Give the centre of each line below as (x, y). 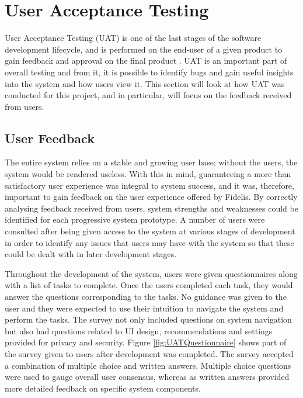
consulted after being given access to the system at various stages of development (150, 231)
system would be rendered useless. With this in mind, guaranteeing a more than (148, 174)
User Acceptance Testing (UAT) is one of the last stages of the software (133, 38)
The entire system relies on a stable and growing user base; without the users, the (151, 162)
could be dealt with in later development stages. (91, 254)
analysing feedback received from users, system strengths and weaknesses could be (151, 208)
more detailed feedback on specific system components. (103, 388)
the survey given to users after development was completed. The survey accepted (149, 353)
